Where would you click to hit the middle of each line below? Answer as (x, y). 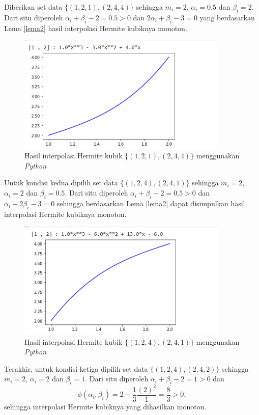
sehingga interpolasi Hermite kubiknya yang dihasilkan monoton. (105, 406)
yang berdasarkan (227, 17)
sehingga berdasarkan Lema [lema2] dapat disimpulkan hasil (151, 203)
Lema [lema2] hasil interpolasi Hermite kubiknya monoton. (96, 28)
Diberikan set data (33, 7)
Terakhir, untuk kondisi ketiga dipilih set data (76, 368)
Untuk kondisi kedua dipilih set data (61, 183)
